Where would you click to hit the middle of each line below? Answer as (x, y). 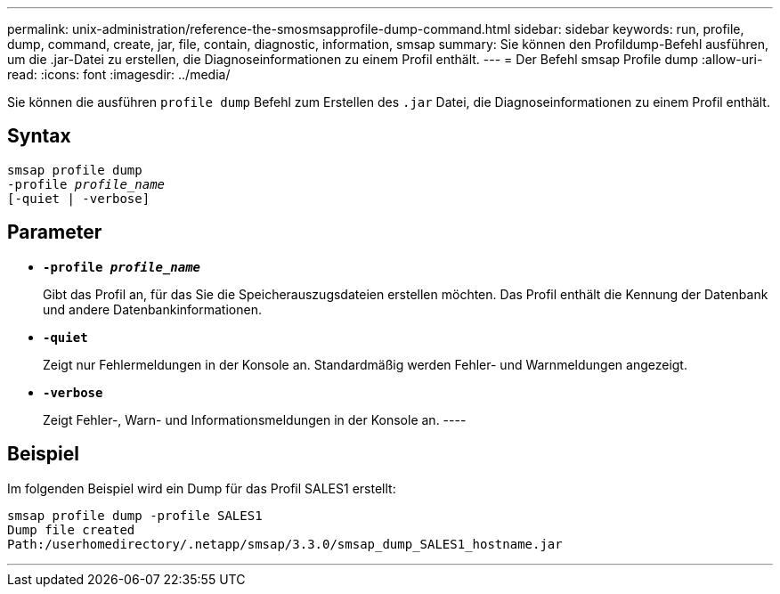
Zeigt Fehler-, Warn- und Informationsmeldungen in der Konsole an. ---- (255, 419)
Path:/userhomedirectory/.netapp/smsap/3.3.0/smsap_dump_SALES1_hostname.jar (285, 544)
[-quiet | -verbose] (79, 198)
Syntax (39, 136)
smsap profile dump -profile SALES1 (135, 515)
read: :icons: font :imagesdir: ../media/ (119, 74)
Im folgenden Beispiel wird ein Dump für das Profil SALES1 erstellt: (202, 488)
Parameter (55, 232)
